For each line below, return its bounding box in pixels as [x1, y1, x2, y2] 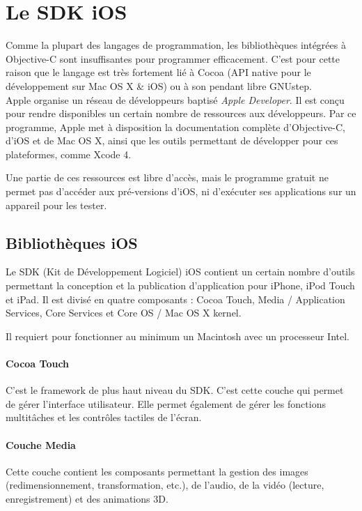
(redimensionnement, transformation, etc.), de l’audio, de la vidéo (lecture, [6, 478, 324, 492]
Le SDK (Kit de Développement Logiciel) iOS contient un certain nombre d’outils [6, 264, 355, 279]
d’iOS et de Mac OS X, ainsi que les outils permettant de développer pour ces [6, 133, 338, 148]
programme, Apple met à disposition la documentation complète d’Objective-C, [6, 119, 345, 134]
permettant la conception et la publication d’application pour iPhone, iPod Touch [6, 278, 355, 293]
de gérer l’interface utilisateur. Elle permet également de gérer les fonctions [6, 396, 326, 411]
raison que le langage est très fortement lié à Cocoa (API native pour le [6, 65, 311, 79]
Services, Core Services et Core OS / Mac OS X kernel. [6, 305, 242, 320]
